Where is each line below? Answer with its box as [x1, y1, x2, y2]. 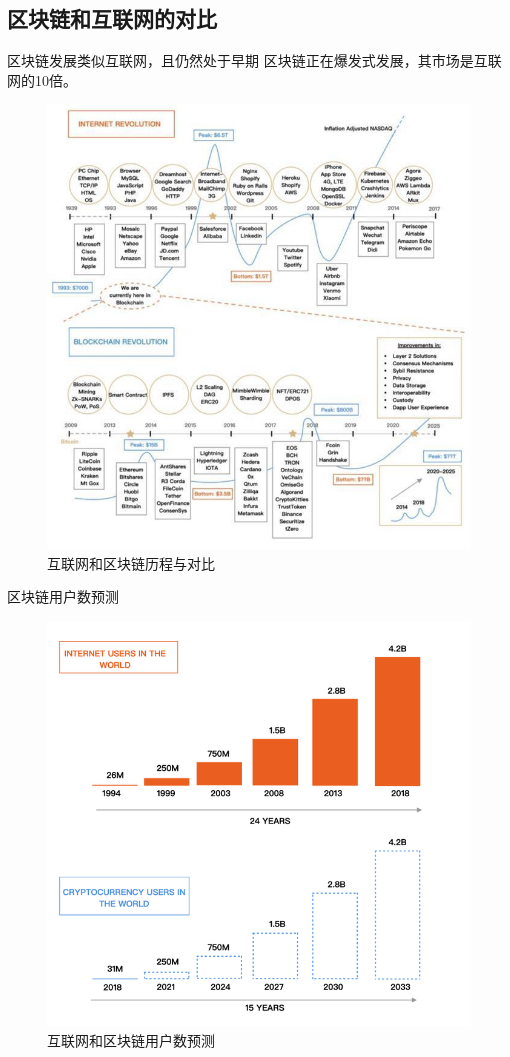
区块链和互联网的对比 [7, 3, 217, 34]
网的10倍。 [7, 69, 77, 90]
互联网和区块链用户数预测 [47, 1030, 215, 1051]
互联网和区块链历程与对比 [47, 552, 215, 573]
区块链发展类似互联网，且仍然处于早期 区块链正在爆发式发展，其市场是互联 [7, 50, 502, 71]
